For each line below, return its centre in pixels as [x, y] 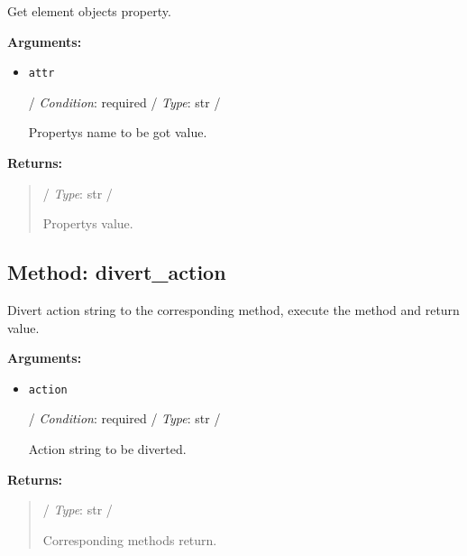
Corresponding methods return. [130, 539]
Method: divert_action [117, 272]
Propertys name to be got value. [118, 132]
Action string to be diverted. [107, 449]
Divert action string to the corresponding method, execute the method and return [233, 310]
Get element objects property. [89, 11]
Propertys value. [88, 223]
